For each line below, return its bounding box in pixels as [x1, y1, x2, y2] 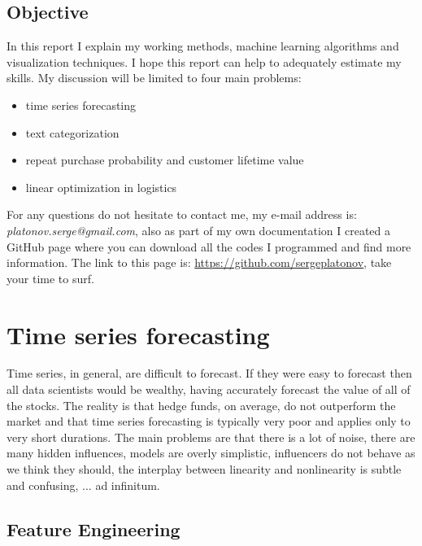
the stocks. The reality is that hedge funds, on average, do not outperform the [7, 396, 396, 413]
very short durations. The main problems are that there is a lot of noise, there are [7, 428, 415, 445]
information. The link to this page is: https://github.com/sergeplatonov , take [7, 254, 392, 271]
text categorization [25, 124, 120, 141]
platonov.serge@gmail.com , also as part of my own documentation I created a [7, 221, 391, 238]
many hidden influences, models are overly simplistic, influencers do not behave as [7, 444, 415, 461]
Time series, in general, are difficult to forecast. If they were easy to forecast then [7, 365, 412, 382]
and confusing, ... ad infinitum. [7, 476, 160, 493]
